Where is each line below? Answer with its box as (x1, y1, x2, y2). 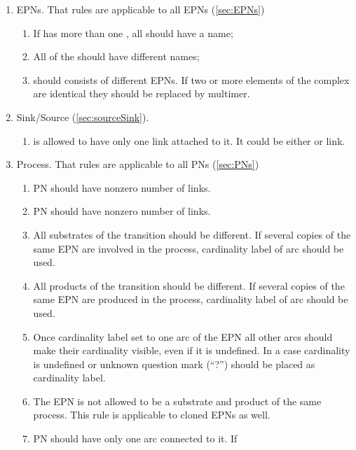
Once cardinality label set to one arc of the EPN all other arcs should (33, 329, 333, 344)
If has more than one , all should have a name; (33, 25, 233, 40)
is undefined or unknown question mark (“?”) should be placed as (33, 356, 315, 371)
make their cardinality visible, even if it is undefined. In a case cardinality (33, 343, 350, 358)
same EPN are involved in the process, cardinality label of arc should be (33, 241, 344, 255)
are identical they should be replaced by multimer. (33, 86, 250, 101)
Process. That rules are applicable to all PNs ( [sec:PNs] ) (16, 157, 259, 171)
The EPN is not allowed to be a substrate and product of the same (33, 393, 322, 408)
